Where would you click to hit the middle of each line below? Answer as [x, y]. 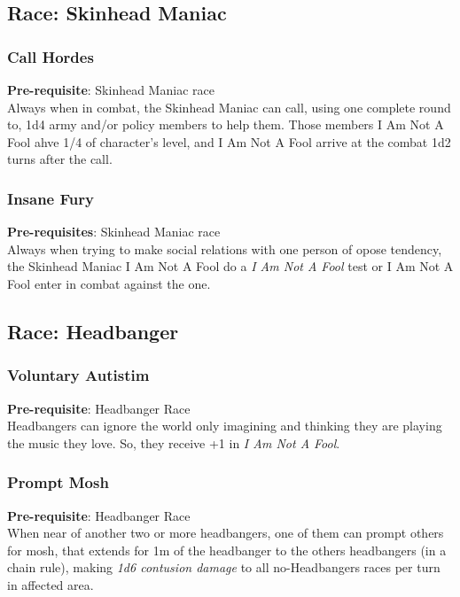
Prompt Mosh [58, 482]
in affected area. [51, 584]
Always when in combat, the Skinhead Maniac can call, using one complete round [229, 107]
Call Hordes [51, 56]
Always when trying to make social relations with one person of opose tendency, [225, 248]
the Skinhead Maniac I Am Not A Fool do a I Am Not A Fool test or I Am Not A [230, 266]
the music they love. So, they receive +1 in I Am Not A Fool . [174, 442]
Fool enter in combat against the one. [109, 283]
